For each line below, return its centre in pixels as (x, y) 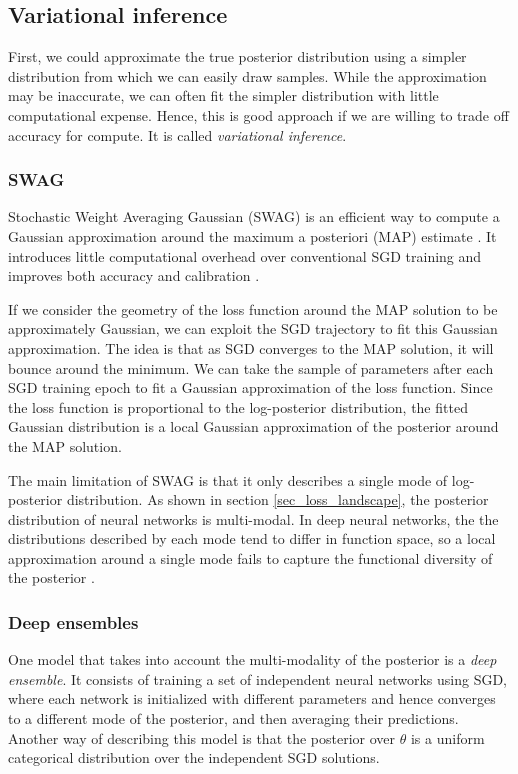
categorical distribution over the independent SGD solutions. (194, 757)
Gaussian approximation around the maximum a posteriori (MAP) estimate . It (252, 235)
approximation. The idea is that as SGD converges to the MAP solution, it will (251, 347)
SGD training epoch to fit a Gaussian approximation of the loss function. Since (250, 387)
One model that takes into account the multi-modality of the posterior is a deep (252, 659)
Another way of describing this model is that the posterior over (202, 737)
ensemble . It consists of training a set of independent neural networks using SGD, (258, 678)
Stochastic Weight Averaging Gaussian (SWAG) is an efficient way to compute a (254, 216)
